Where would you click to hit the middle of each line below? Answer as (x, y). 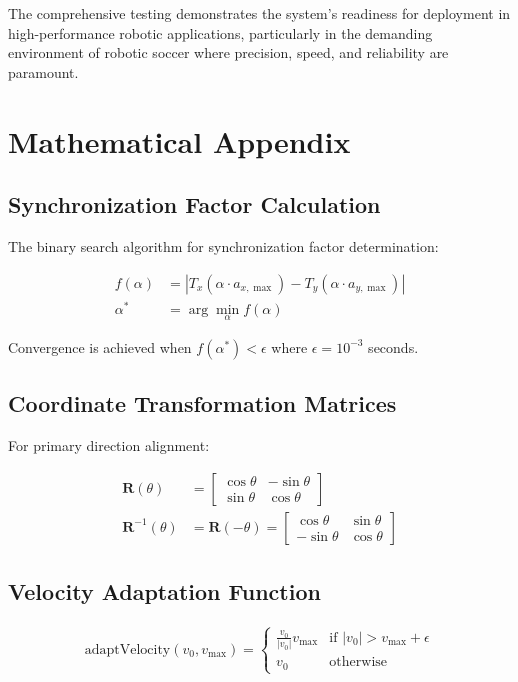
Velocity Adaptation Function (164, 591)
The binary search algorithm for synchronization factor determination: (223, 245)
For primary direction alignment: (109, 445)
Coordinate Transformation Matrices (202, 403)
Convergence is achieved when (100, 346)
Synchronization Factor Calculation (194, 204)
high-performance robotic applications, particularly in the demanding (220, 32)
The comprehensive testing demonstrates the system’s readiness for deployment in (259, 13)
